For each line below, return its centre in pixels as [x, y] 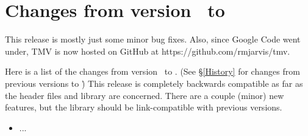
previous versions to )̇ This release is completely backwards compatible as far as [154, 83]
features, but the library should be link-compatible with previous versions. [144, 107]
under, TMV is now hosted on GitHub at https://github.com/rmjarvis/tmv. [148, 51]
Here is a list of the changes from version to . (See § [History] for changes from [152, 71]
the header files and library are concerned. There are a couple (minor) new [145, 95]
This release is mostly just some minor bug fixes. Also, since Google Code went [153, 39]
